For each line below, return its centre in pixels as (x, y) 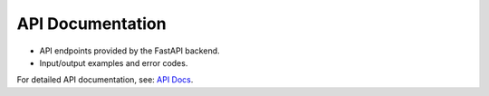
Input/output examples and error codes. (114, 62)
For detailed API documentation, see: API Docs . (105, 80)
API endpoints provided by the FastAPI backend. (130, 51)
